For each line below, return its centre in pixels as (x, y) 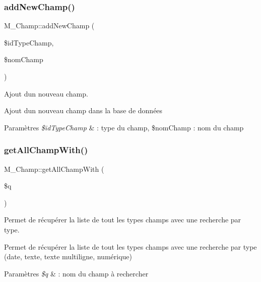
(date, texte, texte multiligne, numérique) (68, 256)
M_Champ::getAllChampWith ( (54, 169)
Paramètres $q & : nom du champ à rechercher (76, 273)
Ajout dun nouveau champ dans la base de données (83, 110)
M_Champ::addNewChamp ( (49, 26)
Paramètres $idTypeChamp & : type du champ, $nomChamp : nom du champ (124, 127)
